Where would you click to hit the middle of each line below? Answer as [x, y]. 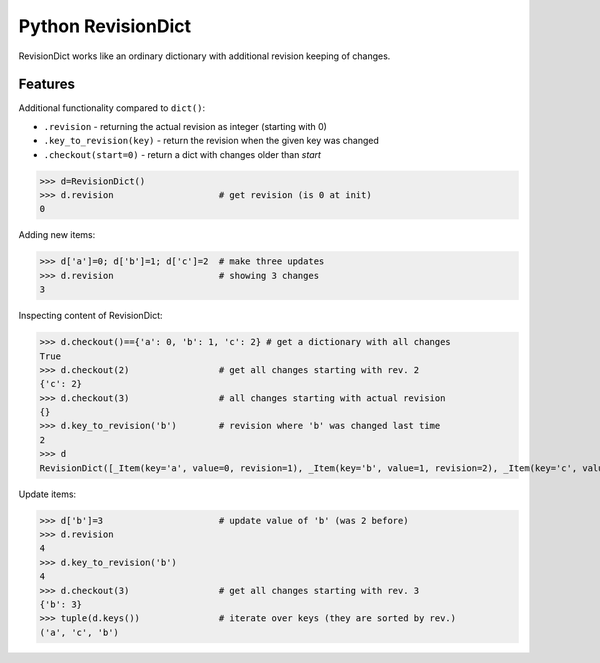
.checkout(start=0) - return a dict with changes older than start [182, 154]
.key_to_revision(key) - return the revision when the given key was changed [211, 141]
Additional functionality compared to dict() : [112, 108]
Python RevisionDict [105, 26]
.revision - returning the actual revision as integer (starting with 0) [185, 126]
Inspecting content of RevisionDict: [90, 316]
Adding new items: [57, 235]
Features [46, 84]
